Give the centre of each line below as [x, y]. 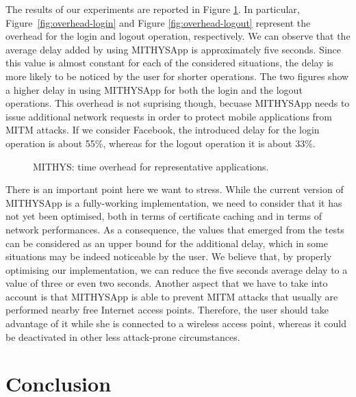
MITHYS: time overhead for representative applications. [151, 166]
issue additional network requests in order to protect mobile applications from [169, 116]
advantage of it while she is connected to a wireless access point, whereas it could [176, 323]
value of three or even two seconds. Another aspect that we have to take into [167, 283]
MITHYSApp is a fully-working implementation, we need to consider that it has [174, 202]
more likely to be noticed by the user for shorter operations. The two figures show [177, 76]
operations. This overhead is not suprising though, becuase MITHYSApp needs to [178, 103]
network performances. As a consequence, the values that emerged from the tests [175, 229]
